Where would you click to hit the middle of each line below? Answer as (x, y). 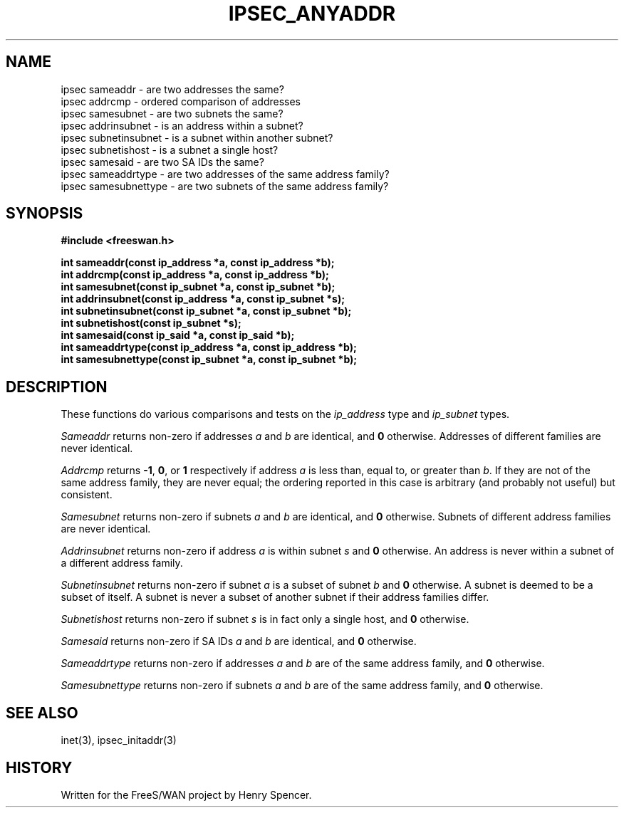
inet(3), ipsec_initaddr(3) (119, 740)
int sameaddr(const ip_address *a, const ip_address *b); (198, 263)
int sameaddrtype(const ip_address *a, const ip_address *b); (209, 347)
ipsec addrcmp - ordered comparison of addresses (181, 101)
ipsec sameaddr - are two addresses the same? (172, 89)
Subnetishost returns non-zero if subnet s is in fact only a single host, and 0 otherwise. (265, 619)
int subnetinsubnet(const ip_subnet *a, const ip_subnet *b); (206, 311)
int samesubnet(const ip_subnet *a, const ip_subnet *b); (198, 287)
